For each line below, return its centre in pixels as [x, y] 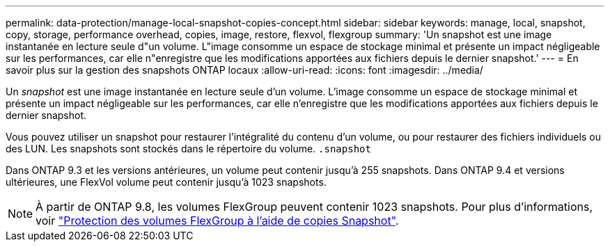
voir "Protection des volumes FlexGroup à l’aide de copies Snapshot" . [217, 221]
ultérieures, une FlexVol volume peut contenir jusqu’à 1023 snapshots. [166, 182]
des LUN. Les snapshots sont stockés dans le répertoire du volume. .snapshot [188, 149]
